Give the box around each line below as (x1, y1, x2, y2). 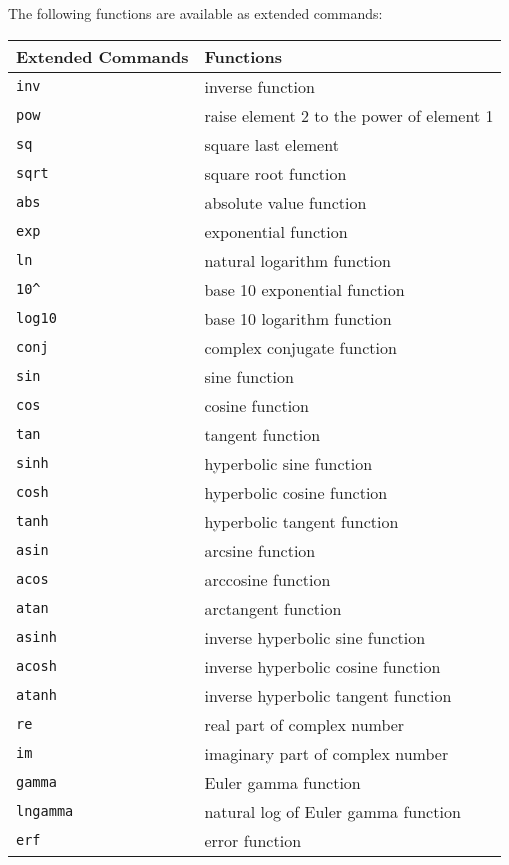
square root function (204, 161, 347, 185)
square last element (204, 132, 339, 156)
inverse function (204, 74, 315, 98)
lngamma (16, 803, 74, 820)
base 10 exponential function (204, 277, 405, 301)
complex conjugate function (204, 335, 397, 359)
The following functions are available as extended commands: (8, 3, 383, 23)
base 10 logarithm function (204, 306, 392, 330)
